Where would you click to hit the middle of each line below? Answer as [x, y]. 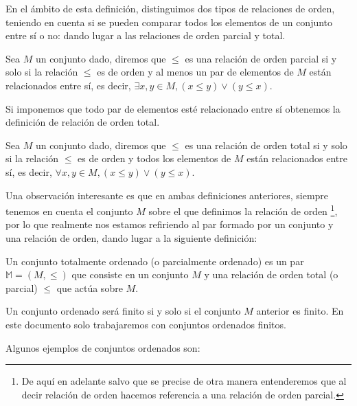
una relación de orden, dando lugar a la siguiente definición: [131, 237]
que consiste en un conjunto [130, 274]
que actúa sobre [90, 287]
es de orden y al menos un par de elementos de [195, 72]
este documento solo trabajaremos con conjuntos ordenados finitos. [146, 324]
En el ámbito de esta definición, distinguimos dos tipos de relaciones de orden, [170, 8]
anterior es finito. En [300, 311]
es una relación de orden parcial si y [261, 58]
